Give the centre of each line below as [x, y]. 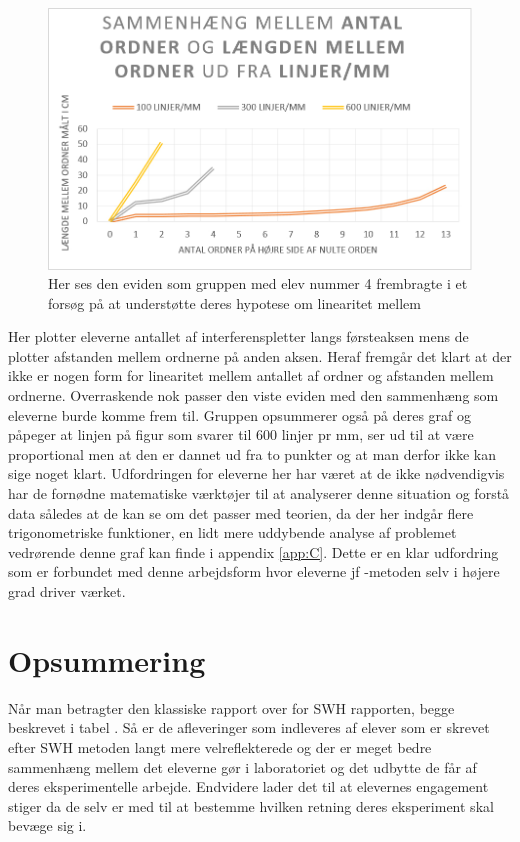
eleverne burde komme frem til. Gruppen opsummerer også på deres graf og [240, 414]
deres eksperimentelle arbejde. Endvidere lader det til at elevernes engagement [248, 786]
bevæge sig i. [47, 825]
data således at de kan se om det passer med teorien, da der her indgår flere [241, 512]
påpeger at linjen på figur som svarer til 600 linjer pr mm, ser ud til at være [241, 434]
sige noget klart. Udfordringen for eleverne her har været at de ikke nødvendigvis [256, 473]
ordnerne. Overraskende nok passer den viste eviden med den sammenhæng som [253, 395]
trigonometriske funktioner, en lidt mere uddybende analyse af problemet [232, 532]
